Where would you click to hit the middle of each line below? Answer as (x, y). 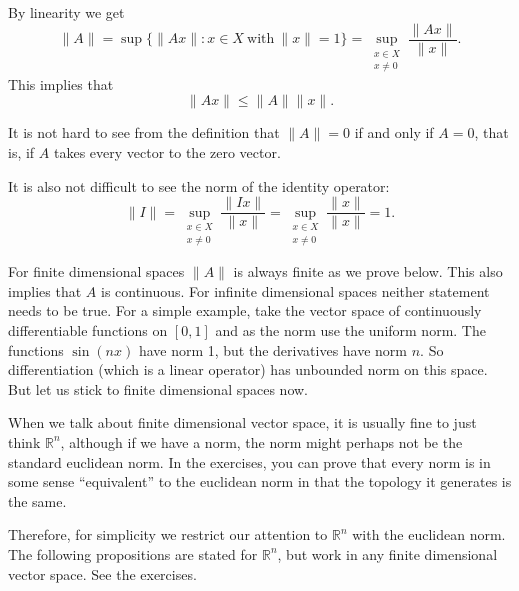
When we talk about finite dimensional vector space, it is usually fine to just (242, 422)
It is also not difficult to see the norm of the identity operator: (199, 185)
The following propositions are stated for (133, 553)
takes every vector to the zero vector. (167, 151)
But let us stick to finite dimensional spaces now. (158, 388)
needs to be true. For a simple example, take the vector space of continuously (245, 310)
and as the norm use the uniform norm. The (350, 330)
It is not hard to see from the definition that (144, 132)
